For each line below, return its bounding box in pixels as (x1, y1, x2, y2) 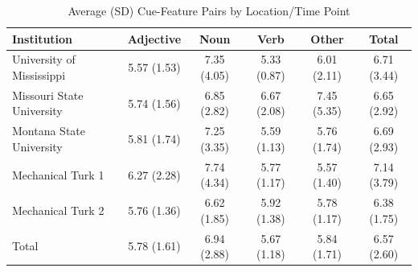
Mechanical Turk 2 (12, 201, 104, 218)
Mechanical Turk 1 (12, 166, 104, 183)
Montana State (12, 122, 86, 139)
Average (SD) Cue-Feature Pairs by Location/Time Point (68, 2, 350, 19)
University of (12, 51, 76, 68)
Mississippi (12, 67, 66, 84)
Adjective (127, 30, 182, 47)
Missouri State (12, 86, 84, 103)
